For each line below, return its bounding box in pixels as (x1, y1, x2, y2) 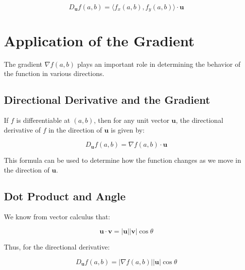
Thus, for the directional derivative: (4, 242, 110, 252)
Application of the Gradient (4, 30, 194, 50)
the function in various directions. (4, 68, 105, 78)
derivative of (4, 124, 41, 135)
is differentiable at (16, 115, 70, 125)
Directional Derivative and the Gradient (4, 92, 210, 107)
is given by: (111, 124, 145, 135)
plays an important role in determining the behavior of (77, 58, 241, 69)
